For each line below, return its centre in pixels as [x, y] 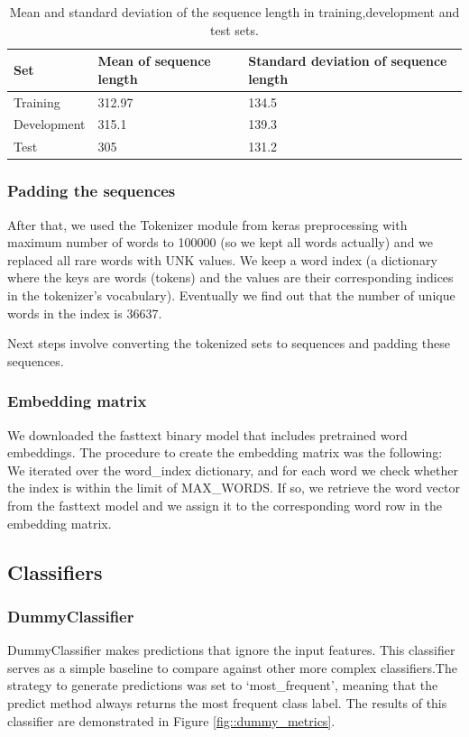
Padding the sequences [92, 191]
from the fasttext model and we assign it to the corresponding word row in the [225, 505]
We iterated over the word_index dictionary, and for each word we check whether [233, 470]
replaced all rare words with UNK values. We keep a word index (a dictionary [222, 259]
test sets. [234, 29]
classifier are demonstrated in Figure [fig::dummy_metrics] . [171, 720]
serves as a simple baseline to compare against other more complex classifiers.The [232, 667]
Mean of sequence [154, 61]
